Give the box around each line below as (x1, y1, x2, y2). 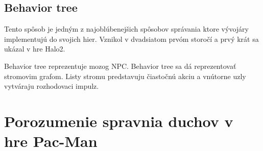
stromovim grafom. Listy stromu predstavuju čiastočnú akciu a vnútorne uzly (4, 70, 246, 81)
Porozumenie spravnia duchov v (4, 110, 233, 131)
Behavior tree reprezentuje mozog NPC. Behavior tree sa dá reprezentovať (4, 60, 236, 71)
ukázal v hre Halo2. (4, 43, 65, 54)
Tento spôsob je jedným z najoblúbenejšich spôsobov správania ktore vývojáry (4, 23, 249, 34)
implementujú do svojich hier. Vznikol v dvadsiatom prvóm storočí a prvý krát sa (4, 33, 259, 44)
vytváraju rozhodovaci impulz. (4, 81, 99, 91)
